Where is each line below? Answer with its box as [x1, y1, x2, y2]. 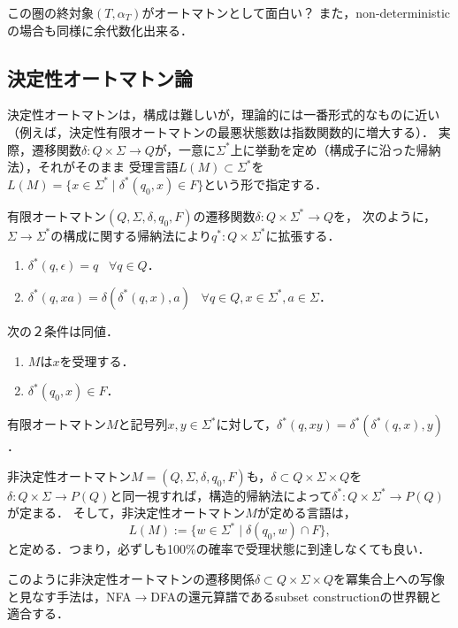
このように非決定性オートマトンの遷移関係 [7, 570, 255, 588]
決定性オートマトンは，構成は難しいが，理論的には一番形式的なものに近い [7, 105, 440, 124]
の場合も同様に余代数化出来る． [7, 20, 193, 39]
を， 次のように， [333, 206, 437, 225]
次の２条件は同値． [7, 321, 118, 340]
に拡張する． [265, 226, 340, 244]
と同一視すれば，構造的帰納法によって [110, 486, 332, 504]
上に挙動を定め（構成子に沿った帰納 [230, 140, 441, 158]
